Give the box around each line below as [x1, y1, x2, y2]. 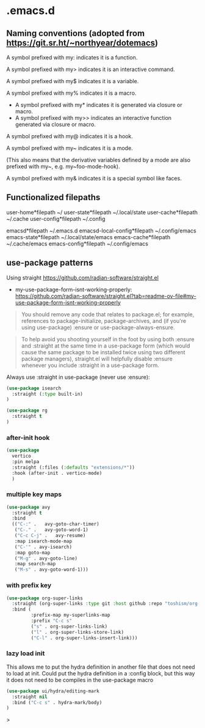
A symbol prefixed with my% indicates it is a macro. [6, 89, 137, 97]
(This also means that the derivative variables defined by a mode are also [6, 157, 191, 163]
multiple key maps [6, 490, 62, 499]
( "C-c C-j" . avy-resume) [14, 533, 86, 539]
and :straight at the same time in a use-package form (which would [21, 342, 190, 349]
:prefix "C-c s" [31, 618, 72, 624]
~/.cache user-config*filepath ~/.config [6, 215, 106, 222]
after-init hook [6, 433, 50, 442]
